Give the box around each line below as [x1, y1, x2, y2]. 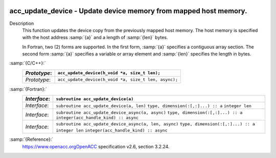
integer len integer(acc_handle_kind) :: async [56, 128, 168, 133]
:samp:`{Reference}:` [9, 136, 54, 142]
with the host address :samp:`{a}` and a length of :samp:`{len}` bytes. [22, 35, 168, 41]
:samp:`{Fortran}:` [9, 86, 47, 92]
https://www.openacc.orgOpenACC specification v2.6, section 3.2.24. [22, 143, 170, 149]
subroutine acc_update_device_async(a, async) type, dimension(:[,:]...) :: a [56, 110, 243, 115]
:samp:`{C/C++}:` [9, 60, 46, 66]
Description [9, 20, 34, 26]
